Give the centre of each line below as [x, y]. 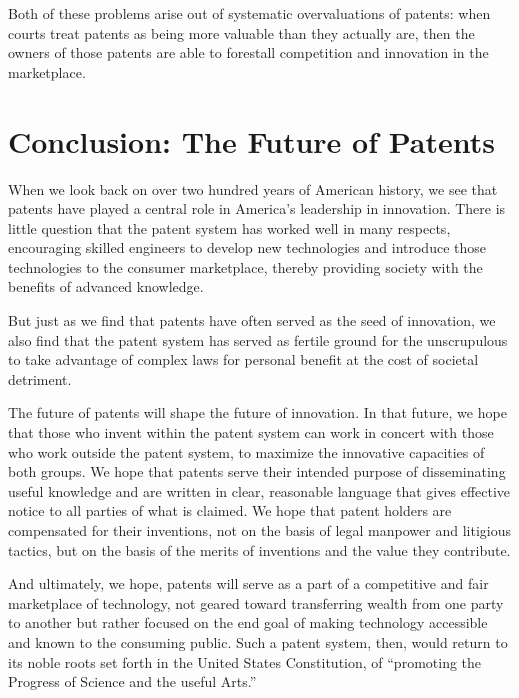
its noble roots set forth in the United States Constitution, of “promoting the [245, 661]
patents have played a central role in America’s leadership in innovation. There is [257, 208]
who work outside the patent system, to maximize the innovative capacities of [246, 451]
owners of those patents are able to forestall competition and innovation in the [248, 52]
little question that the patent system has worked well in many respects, [229, 227]
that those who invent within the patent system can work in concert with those [251, 432]
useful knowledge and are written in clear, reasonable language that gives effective [259, 490]
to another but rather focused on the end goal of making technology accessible [248, 622]
